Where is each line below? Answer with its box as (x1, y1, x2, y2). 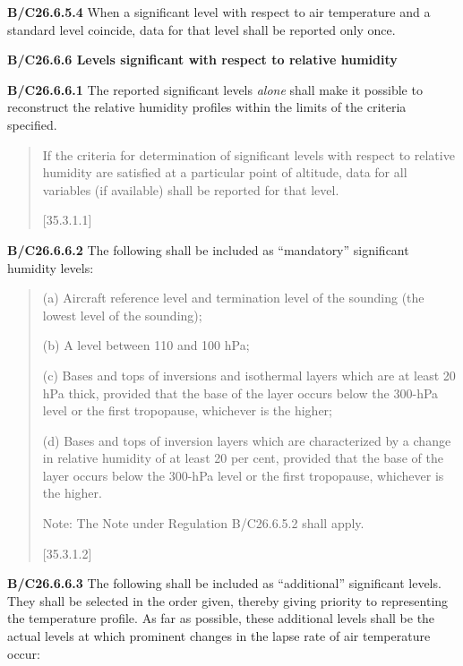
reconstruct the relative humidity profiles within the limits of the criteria (7, 98, 407, 116)
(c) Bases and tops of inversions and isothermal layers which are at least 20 (42, 365, 456, 384)
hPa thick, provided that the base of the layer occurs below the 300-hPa (42, 383, 439, 402)
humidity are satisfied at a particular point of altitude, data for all (42, 163, 407, 182)
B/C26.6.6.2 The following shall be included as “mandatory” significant (7, 240, 409, 259)
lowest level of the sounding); (42, 305, 202, 324)
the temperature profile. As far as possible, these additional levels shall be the (7, 609, 435, 628)
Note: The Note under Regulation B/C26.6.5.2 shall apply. (42, 514, 364, 533)
